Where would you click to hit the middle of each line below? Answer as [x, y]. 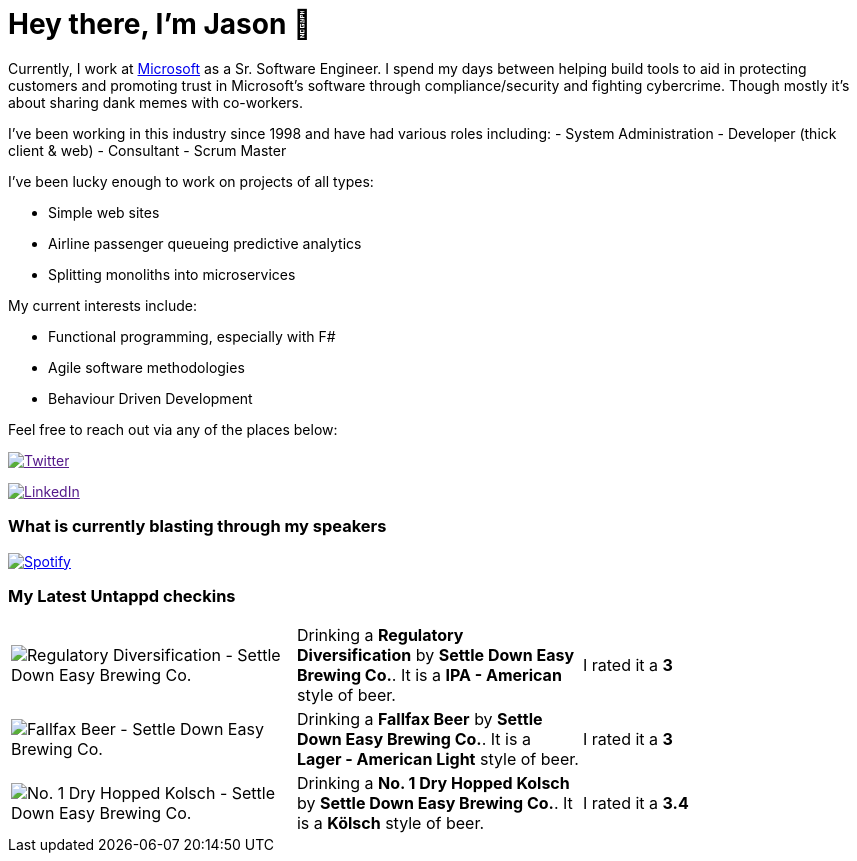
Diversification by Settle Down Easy [435, 655]
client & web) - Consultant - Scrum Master [147, 150]
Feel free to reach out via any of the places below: [173, 429]
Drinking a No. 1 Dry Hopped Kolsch [433, 783]
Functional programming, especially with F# [192, 336]
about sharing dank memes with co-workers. [156, 102]
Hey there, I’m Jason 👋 [160, 24]
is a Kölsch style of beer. [390, 823]
